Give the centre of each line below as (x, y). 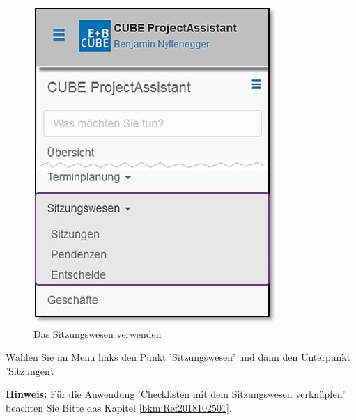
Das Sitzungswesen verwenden (98, 333)
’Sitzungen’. (30, 370)
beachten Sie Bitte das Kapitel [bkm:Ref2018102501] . (119, 407)
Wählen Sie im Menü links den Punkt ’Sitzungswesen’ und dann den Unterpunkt (178, 357)
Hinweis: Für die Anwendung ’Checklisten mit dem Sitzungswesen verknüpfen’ (176, 394)
